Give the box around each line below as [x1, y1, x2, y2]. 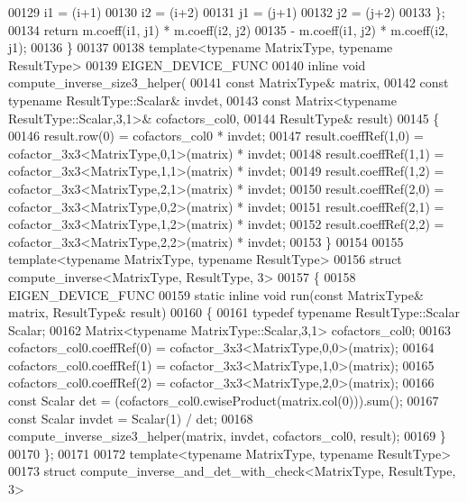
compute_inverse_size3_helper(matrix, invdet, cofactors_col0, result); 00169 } [8, 426, 446, 445]
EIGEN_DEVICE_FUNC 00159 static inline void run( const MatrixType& [8, 285, 424, 304]
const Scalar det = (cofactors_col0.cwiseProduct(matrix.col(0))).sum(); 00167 [8, 391, 439, 410]
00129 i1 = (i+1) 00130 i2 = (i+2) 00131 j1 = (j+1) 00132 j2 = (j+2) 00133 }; [8, 3, 445, 21]
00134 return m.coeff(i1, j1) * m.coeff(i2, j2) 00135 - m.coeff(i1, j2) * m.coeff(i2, [8, 20, 449, 39]
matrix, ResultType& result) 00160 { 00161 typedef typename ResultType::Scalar [8, 303, 460, 322]
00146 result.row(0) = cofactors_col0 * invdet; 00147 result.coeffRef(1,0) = [8, 126, 425, 145]
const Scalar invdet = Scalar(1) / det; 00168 [8, 408, 253, 427]
